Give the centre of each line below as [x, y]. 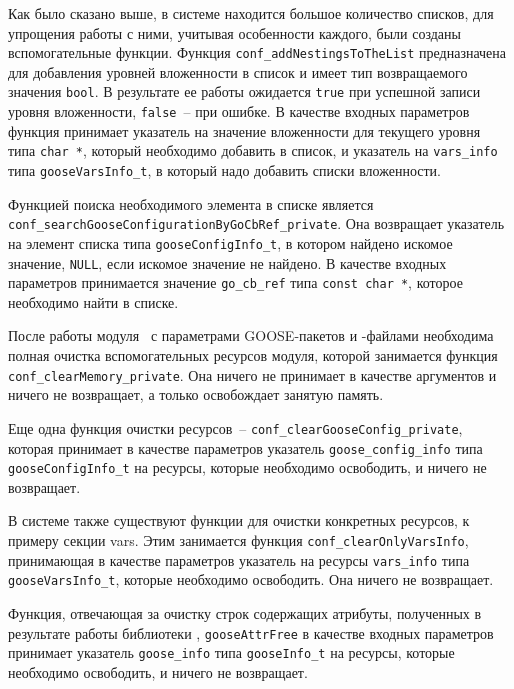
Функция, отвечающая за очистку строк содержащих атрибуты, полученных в [245, 613]
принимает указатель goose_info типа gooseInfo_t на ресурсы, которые [231, 652]
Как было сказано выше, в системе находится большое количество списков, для [251, 13]
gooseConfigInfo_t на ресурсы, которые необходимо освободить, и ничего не [247, 467]
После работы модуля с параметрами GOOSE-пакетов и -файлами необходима [251, 335]
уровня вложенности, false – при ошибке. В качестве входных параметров [239, 111]
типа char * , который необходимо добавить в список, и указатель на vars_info [253, 150]
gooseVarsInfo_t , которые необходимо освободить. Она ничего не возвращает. [251, 579]
